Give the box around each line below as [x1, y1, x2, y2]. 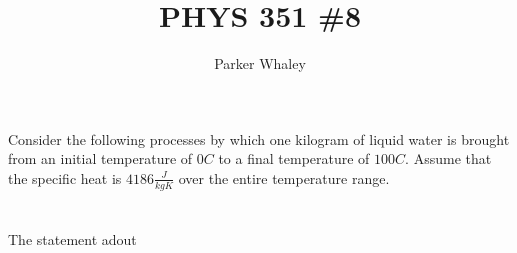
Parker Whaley [214, 53, 306, 74]
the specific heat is [8, 167, 122, 188]
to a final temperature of [218, 148, 370, 169]
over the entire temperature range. [178, 167, 390, 188]
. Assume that [405, 148, 492, 169]
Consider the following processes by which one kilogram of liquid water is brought [8, 128, 510, 149]
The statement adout [8, 228, 137, 249]
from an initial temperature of [8, 148, 193, 169]
